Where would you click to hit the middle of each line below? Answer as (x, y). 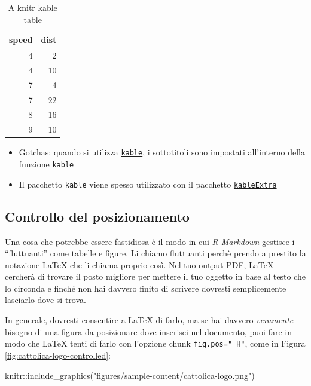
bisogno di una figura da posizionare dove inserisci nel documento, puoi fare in (149, 331)
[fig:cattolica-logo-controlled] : (58, 355)
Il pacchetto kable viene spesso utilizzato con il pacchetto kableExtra (148, 184)
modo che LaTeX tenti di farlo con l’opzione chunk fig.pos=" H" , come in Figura (155, 343)
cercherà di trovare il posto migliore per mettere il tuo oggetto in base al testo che (155, 276)
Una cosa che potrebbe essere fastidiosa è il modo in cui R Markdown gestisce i (150, 241)
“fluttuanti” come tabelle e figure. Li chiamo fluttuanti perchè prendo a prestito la (155, 253)
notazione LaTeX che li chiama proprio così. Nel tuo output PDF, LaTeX (139, 264)
